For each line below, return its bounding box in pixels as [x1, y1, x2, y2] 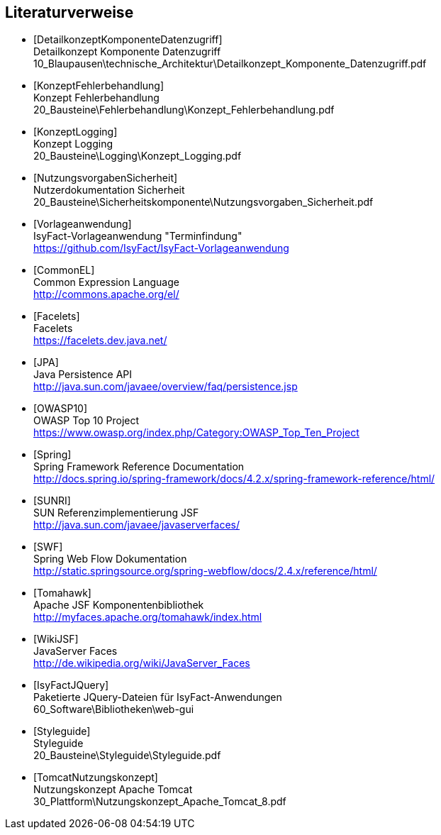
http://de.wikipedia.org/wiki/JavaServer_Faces [33, 657, 250, 670]
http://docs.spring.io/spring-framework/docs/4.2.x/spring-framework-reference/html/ [33, 472, 435, 485]
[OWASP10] [33, 402, 88, 415]
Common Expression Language [33, 276, 179, 289]
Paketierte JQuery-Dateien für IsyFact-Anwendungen [33, 691, 282, 704]
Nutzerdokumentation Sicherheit [33, 184, 185, 197]
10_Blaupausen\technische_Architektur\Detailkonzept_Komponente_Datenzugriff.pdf [33, 57, 427, 70]
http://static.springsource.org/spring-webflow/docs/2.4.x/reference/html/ [33, 565, 377, 577]
